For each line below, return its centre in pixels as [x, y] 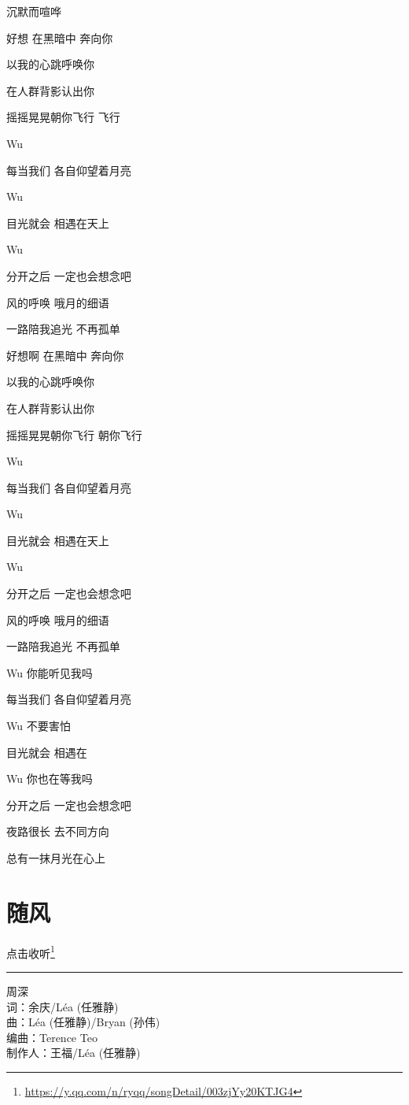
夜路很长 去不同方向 [58, 831]
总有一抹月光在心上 [56, 858]
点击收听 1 [31, 951]
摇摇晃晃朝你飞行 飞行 [63, 117]
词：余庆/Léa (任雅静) [63, 1006]
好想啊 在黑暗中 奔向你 [65, 355]
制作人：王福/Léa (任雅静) [74, 1053]
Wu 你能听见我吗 [50, 672]
